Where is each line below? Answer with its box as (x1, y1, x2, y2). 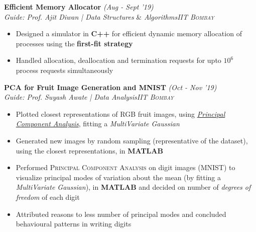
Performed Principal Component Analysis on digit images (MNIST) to (16, 162, 235, 173)
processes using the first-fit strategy (16, 38, 133, 48)
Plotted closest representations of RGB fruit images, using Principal (16, 108, 225, 119)
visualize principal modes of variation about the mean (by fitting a (16, 172, 221, 182)
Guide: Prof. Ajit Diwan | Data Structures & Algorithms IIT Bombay (4, 11, 214, 22)
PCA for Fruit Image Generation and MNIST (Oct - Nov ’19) (4, 82, 217, 92)
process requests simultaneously (16, 64, 113, 75)
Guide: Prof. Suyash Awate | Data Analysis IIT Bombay (4, 92, 174, 102)
